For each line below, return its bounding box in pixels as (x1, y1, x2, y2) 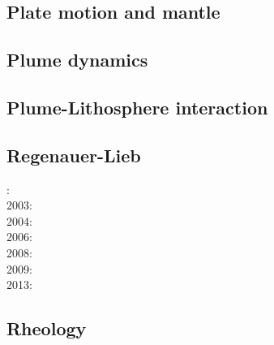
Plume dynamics (6, 47, 148, 72)
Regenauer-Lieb (6, 142, 141, 167)
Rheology (6, 316, 87, 341)
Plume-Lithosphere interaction (6, 94, 268, 119)
